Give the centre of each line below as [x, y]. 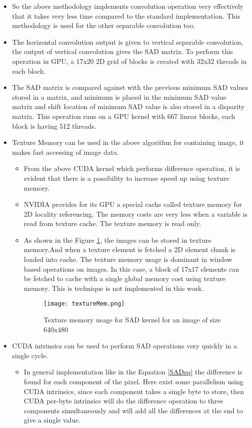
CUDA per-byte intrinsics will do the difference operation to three [124, 401]
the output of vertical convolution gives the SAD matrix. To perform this [123, 51]
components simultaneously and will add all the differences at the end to [133, 410]
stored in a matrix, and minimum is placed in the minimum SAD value [119, 97]
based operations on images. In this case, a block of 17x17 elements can [132, 269]
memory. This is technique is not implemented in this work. [114, 288]
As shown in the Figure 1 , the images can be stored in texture [118, 240]
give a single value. [52, 420]
